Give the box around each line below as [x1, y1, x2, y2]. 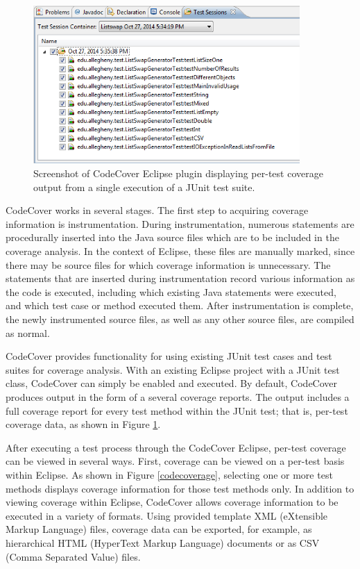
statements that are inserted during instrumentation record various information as [6, 271, 355, 286]
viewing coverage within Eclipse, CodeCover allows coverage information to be [6, 495, 338, 509]
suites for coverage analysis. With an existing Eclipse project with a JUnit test [6, 362, 340, 377]
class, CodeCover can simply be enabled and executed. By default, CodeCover [6, 376, 338, 390]
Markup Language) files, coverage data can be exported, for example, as [6, 522, 312, 536]
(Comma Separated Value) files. [6, 549, 141, 563]
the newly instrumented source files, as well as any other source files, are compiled [6, 312, 354, 326]
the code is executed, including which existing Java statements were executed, [6, 284, 336, 299]
